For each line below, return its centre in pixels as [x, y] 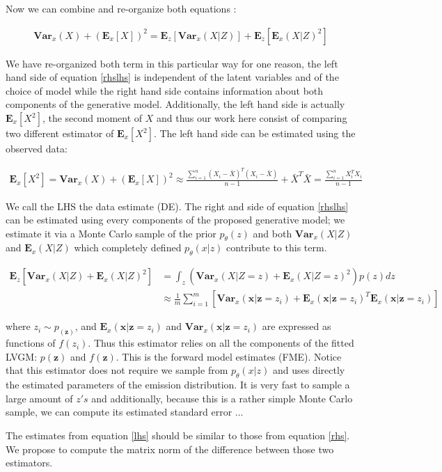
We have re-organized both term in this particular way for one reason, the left [172, 63]
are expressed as [297, 326]
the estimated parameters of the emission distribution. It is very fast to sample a [178, 385]
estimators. [29, 463]
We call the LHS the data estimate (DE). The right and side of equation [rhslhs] [177, 206]
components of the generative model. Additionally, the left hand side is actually [175, 104]
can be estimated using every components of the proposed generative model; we [175, 220]
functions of [31, 343]
